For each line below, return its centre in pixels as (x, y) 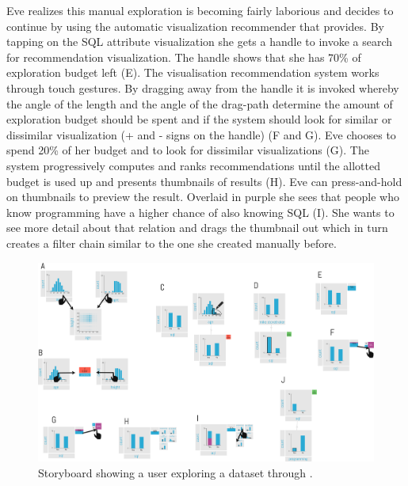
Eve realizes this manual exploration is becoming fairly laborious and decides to (200, 10)
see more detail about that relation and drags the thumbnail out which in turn (197, 228)
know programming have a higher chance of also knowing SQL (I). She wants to (200, 212)
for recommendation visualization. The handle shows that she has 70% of (184, 57)
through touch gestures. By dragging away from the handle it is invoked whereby (203, 87)
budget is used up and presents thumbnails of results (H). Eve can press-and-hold (204, 181)
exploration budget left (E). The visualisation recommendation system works (193, 72)
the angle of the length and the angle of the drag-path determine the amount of (200, 103)
